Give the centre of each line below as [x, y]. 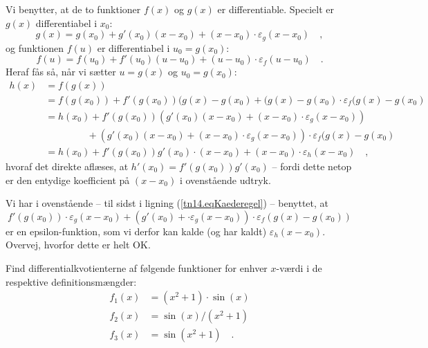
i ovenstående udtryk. [225, 180]
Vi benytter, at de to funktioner [73, 9]
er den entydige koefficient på [68, 180]
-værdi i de [299, 267]
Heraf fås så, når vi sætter [61, 72]
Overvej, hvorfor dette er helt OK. [78, 245]
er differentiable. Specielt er [276, 9]
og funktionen [35, 47]
